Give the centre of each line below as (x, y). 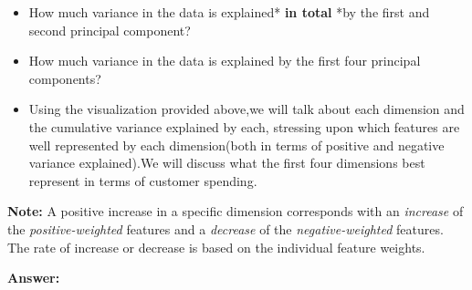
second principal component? (110, 30)
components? (65, 78)
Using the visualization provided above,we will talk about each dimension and (246, 109)
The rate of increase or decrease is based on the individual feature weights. (216, 247)
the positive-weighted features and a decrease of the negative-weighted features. (226, 228)
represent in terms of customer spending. (143, 180)
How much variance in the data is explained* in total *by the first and (229, 12)
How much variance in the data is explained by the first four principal (225, 61)
